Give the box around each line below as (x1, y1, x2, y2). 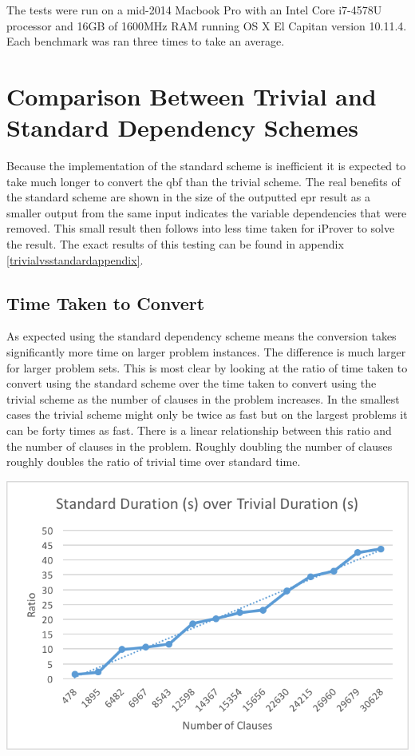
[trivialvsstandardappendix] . (6, 251, 144, 268)
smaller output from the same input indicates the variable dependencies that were (6, 204, 407, 221)
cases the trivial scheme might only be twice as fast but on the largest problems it (6, 406, 408, 423)
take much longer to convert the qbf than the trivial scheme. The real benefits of (6, 173, 401, 189)
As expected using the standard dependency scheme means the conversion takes (6, 328, 397, 344)
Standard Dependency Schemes (6, 111, 359, 144)
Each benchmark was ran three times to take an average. (6, 33, 285, 50)
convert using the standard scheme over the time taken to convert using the (6, 375, 377, 392)
